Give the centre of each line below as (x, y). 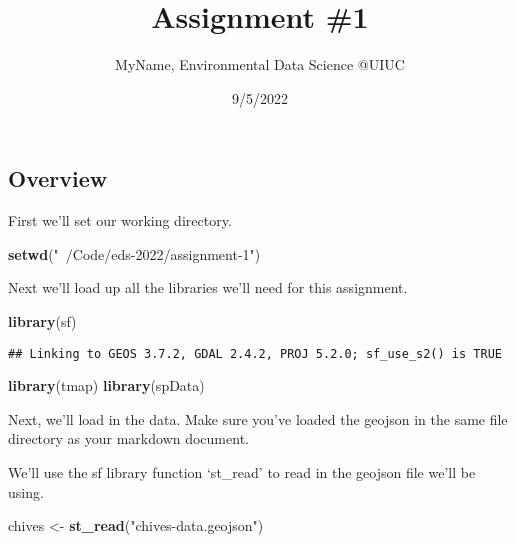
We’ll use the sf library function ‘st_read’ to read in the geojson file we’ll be (242, 471)
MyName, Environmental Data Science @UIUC (260, 64)
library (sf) (42, 320)
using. (26, 491)
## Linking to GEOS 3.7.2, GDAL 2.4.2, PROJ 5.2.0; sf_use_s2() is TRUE (255, 353)
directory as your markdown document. (128, 438)
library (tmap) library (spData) (106, 385)
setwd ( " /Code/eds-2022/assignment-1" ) (134, 253)
